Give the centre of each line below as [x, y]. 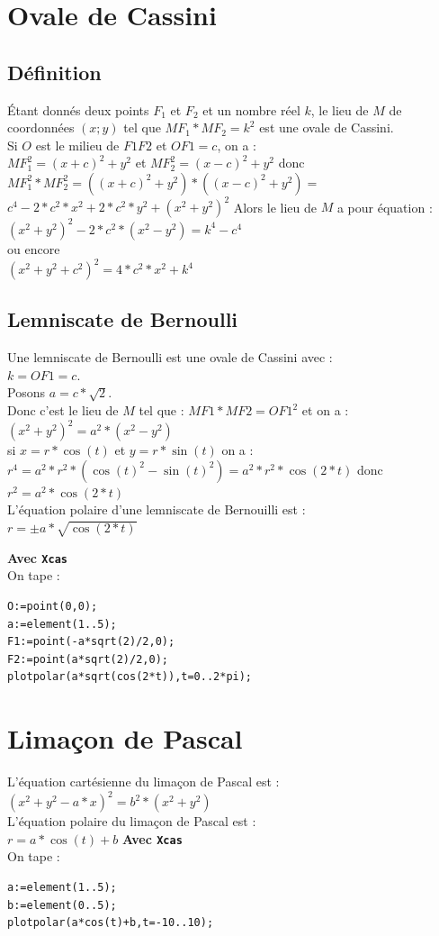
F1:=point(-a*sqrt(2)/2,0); [91, 642]
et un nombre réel [251, 109]
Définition [54, 72]
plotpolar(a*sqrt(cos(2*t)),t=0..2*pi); [130, 677]
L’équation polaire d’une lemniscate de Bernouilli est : [157, 509]
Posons [26, 392]
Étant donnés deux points [78, 109]
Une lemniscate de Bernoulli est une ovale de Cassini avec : [170, 357]
